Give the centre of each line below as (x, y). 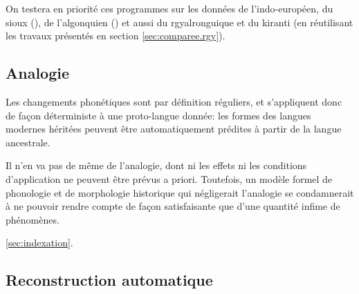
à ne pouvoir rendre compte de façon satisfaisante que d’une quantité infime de (173, 206)
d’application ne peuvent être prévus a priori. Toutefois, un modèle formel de (169, 178)
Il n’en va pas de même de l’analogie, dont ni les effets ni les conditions (156, 165)
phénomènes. (33, 219)
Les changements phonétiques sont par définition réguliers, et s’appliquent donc (174, 101)
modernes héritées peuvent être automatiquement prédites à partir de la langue (174, 129)
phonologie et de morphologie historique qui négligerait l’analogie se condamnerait (180, 192)
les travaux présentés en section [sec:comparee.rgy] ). (116, 36)
